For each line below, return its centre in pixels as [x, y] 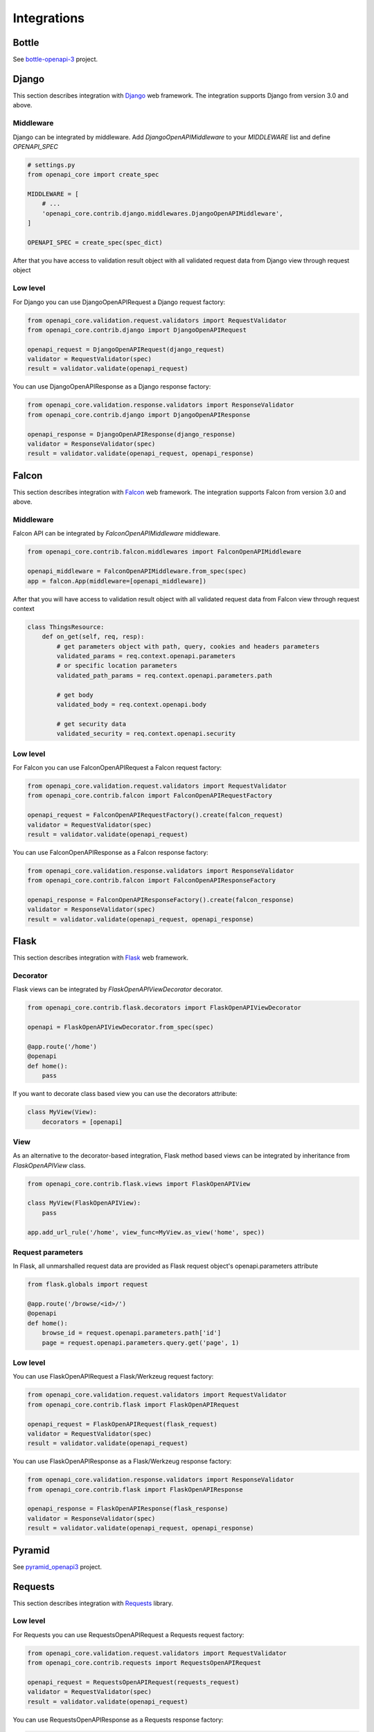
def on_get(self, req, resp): [93, 637]
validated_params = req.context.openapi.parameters [146, 656]
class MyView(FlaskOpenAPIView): [84, 1203]
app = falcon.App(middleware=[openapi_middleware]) [117, 581]
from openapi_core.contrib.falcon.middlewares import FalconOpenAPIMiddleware [164, 552]
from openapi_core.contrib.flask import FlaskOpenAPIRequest [133, 1404]
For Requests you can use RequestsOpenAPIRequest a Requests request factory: [128, 1634]
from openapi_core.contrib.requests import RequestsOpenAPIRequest [144, 1663]
